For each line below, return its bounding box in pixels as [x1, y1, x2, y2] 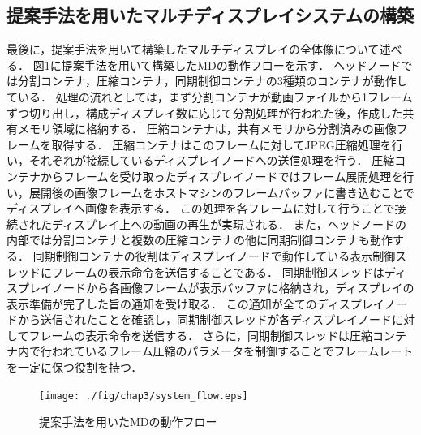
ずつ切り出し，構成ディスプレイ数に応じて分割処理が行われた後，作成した [6, 104, 403, 121]
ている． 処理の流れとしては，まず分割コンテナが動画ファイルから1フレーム [6, 88, 413, 105]
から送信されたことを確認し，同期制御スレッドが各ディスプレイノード [17, 311, 393, 328]
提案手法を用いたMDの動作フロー [39, 413, 217, 430]
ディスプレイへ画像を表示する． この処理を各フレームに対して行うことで [6, 200, 395, 217]
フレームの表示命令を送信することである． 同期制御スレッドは [51, 263, 384, 280]
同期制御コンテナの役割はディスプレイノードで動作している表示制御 [32, 247, 396, 264]
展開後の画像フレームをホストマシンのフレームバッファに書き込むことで [28, 183, 415, 200]
